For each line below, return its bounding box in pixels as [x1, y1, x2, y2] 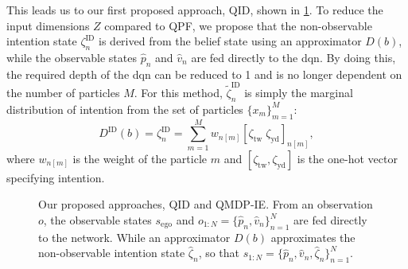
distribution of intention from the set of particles [6, 100, 243, 117]
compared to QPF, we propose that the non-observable [104, 17, 372, 33]
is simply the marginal [244, 84, 353, 101]
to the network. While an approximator [38, 228, 231, 245]
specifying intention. [6, 169, 105, 185]
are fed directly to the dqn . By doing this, [191, 49, 396, 65]
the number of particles [6, 84, 120, 101]
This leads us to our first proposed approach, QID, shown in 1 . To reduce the [6, 2, 383, 18]
